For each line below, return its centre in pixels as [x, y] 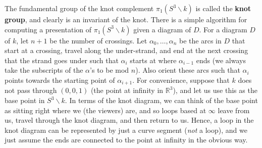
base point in [25, 100]
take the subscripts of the [44, 70]
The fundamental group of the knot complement [79, 8]
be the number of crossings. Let [98, 40]
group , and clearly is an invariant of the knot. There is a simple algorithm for [126, 19]
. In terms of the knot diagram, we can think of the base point [161, 100]
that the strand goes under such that [62, 60]
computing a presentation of [48, 29]
